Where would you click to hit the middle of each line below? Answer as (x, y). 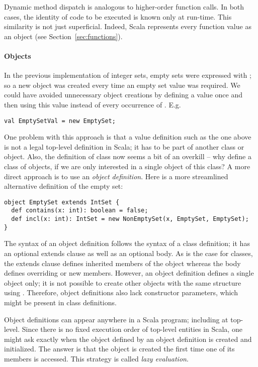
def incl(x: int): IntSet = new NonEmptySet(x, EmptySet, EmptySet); (130, 219)
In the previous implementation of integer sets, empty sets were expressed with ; (128, 75)
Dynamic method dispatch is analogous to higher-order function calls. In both (124, 7)
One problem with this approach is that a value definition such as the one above (128, 137)
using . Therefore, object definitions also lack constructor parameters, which (121, 292)
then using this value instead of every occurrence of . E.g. (93, 104)
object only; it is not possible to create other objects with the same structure (123, 282)
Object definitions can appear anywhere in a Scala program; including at (116, 319)
